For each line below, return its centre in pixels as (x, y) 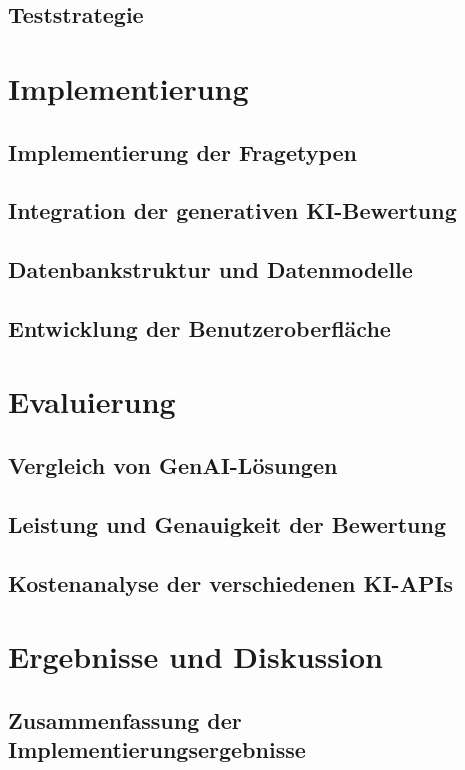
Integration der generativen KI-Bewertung (232, 210)
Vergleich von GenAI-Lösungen (173, 465)
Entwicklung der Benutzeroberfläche (199, 327)
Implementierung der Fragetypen (182, 151)
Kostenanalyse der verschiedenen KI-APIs (231, 582)
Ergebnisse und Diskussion (195, 656)
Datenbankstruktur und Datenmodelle (210, 269)
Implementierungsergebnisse (157, 749)
